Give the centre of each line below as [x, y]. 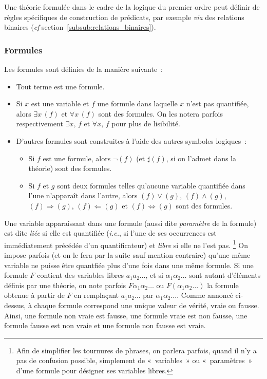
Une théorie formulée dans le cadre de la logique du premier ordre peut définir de [132, 7]
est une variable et [60, 103]
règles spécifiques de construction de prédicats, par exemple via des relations [124, 17]
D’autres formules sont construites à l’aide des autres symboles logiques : [131, 140]
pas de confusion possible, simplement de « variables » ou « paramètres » [134, 360]
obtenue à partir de [34, 295]
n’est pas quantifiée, [217, 103]
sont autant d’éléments [225, 275]
